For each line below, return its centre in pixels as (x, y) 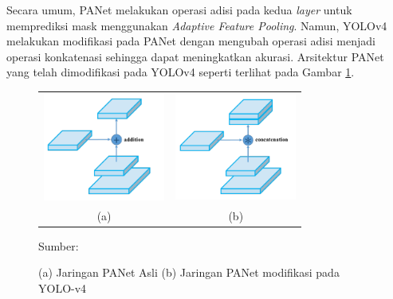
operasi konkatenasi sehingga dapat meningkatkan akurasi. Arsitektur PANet (195, 56)
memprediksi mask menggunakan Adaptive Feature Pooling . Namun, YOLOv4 (197, 25)
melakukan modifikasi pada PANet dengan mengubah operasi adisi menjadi (191, 41)
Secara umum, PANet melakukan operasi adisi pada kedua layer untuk (179, 10)
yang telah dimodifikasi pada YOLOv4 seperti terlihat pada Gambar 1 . (181, 72)
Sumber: (59, 245)
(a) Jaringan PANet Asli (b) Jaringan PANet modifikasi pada (189, 272)
